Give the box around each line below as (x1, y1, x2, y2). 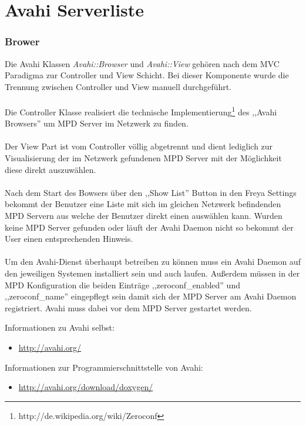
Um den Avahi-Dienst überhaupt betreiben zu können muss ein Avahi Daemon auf (5, 255, 301, 268)
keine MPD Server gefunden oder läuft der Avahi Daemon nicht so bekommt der (5, 221, 294, 233)
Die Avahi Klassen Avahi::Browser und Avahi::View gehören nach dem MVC (5, 57, 280, 69)
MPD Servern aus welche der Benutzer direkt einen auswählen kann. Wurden (5, 209, 283, 221)
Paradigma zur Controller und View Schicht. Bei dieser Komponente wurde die (5, 69, 289, 81)
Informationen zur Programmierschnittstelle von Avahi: (5, 361, 203, 373)
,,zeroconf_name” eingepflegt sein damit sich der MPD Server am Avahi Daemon (5, 290, 297, 302)
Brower (5, 34, 40, 49)
